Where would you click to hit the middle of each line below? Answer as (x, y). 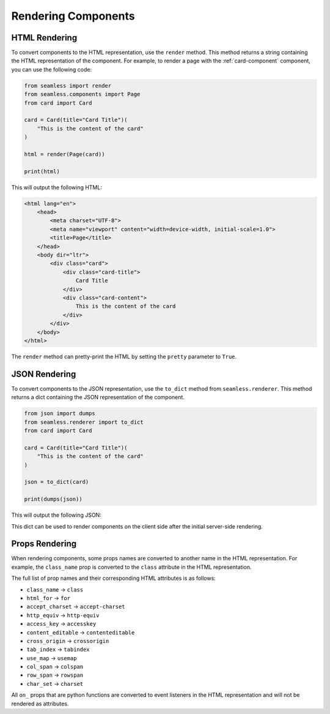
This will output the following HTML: (57, 187)
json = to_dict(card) (57, 482)
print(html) (42, 171)
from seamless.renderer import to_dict (84, 422)
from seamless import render (68, 85)
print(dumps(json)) (53, 499)
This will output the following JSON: (57, 515)
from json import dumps (60, 414)
